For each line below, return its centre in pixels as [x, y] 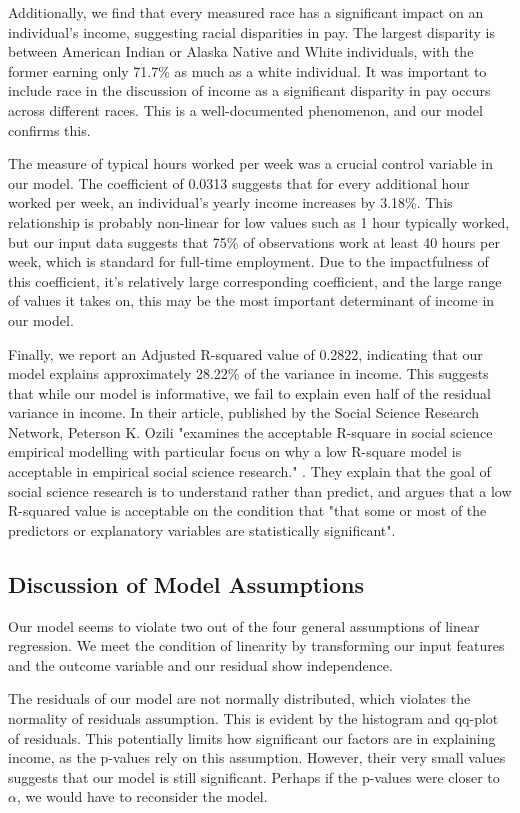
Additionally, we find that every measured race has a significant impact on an [246, 12]
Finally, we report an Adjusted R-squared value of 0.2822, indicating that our [245, 353]
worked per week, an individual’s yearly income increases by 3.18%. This [230, 202]
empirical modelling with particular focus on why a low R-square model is [235, 451]
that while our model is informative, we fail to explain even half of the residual [249, 392]
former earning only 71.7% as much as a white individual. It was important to [247, 70]
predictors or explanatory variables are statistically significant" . [202, 529]
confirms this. [49, 129]
